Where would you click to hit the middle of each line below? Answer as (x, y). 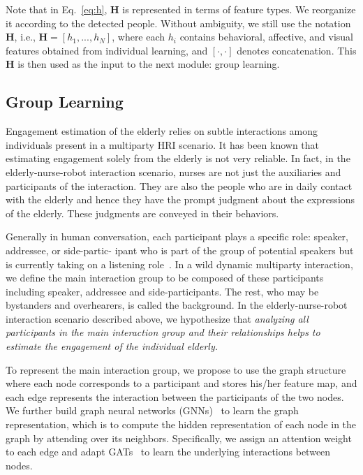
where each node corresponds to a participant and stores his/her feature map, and (181, 383)
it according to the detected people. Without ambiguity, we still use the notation (178, 23)
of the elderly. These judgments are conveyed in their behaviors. (142, 213)
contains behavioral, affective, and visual (266, 37)
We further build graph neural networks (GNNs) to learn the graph (152, 410)
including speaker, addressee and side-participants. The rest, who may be (162, 291)
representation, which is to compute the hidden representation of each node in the (181, 424)
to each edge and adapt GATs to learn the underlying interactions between (168, 452)
